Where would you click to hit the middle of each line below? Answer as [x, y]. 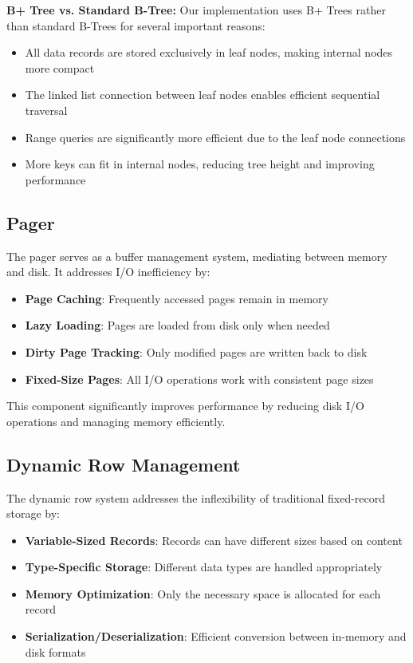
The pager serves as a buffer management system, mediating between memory [197, 256]
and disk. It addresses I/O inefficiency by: [108, 272]
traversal [46, 110]
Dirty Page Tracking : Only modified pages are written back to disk [196, 351]
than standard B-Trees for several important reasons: [136, 25]
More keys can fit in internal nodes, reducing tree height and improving [200, 164]
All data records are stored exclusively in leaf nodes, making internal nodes [209, 52]
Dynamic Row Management [124, 464]
